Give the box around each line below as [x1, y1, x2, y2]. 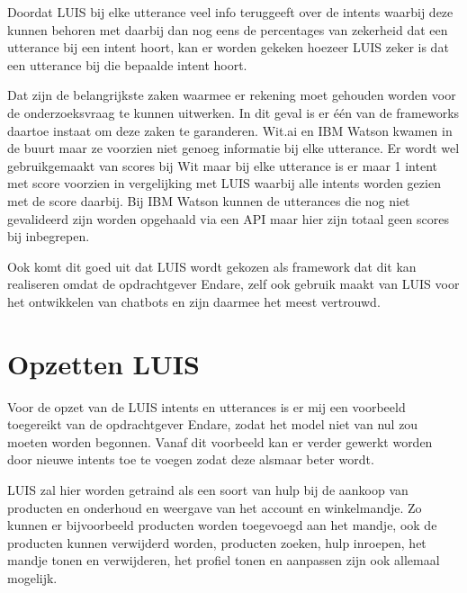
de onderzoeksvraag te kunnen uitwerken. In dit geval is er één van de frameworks [7, 103, 460, 121]
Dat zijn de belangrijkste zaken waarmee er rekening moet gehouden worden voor [7, 85, 456, 104]
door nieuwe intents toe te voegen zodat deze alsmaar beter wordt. [7, 450, 374, 469]
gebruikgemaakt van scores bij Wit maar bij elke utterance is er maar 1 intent [7, 156, 437, 175]
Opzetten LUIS [7, 345, 200, 382]
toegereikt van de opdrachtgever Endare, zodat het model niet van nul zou [7, 415, 418, 434]
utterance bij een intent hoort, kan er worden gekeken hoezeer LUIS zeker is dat [7, 38, 449, 57]
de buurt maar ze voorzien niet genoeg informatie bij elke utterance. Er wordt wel [7, 139, 460, 157]
